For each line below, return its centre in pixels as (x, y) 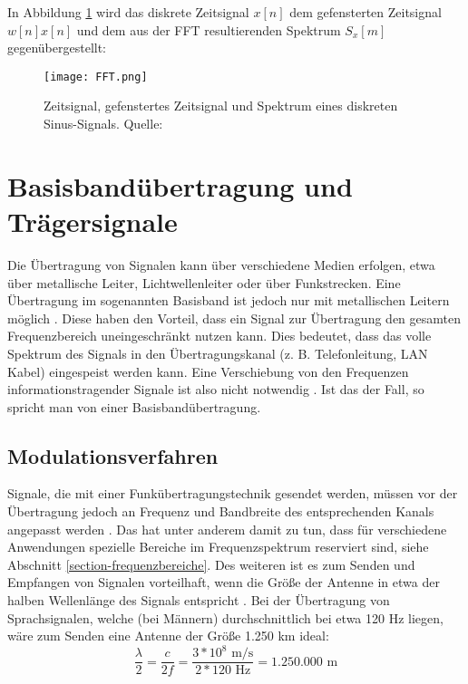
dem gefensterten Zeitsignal (366, 12)
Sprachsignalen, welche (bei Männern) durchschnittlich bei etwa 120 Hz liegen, (225, 617)
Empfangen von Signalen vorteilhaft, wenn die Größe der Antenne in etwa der (224, 582)
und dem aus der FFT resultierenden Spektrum (209, 29)
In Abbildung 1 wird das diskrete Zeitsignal (128, 12)
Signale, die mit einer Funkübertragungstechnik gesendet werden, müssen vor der (233, 493)
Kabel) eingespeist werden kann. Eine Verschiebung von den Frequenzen (208, 371)
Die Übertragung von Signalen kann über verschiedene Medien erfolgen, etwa (221, 264)
